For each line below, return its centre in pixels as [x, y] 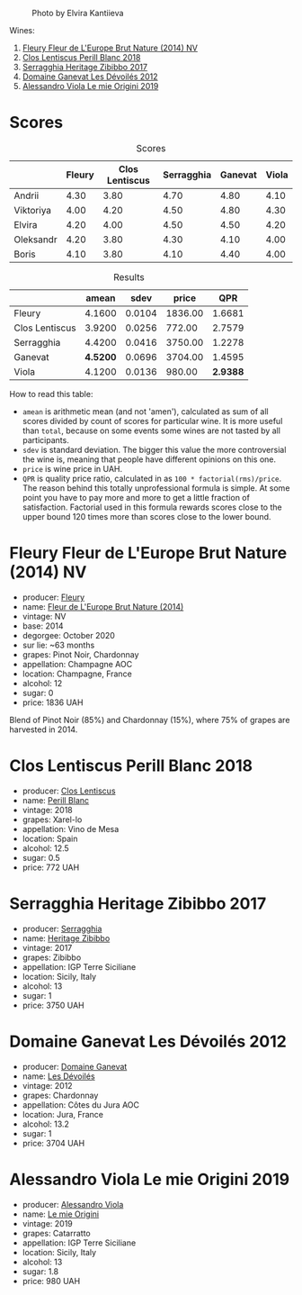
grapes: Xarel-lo [52, 820]
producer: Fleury [53, 597]
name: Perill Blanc [56, 800]
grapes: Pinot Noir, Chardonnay [80, 654]
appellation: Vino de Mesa [71, 829]
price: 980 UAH [51, 1281]
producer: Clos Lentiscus [69, 791]
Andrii [27, 195]
